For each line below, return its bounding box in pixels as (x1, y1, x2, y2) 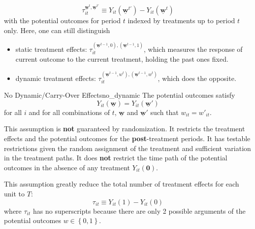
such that (150, 107, 179, 117)
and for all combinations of (29, 107, 110, 117)
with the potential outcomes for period (4, 15, 121, 25)
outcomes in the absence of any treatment (4, 162, 130, 172)
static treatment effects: (15, 43, 87, 54)
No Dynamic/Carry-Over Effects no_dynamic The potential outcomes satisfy (4, 90, 235, 100)
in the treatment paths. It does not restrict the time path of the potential (4, 153, 227, 163)
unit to (4, 188, 25, 198)
